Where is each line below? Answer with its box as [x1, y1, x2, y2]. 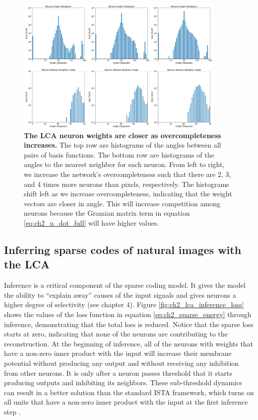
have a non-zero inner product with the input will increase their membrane [4, 348, 232, 358]
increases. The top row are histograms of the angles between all [24, 140, 221, 150]
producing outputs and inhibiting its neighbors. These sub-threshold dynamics [4, 377, 242, 388]
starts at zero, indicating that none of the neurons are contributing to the [4, 329, 228, 339]
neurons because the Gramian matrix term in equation [24, 208, 190, 218]
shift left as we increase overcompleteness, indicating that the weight [24, 188, 232, 199]
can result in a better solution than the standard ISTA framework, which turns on [4, 387, 254, 397]
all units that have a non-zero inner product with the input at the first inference [4, 397, 248, 407]
